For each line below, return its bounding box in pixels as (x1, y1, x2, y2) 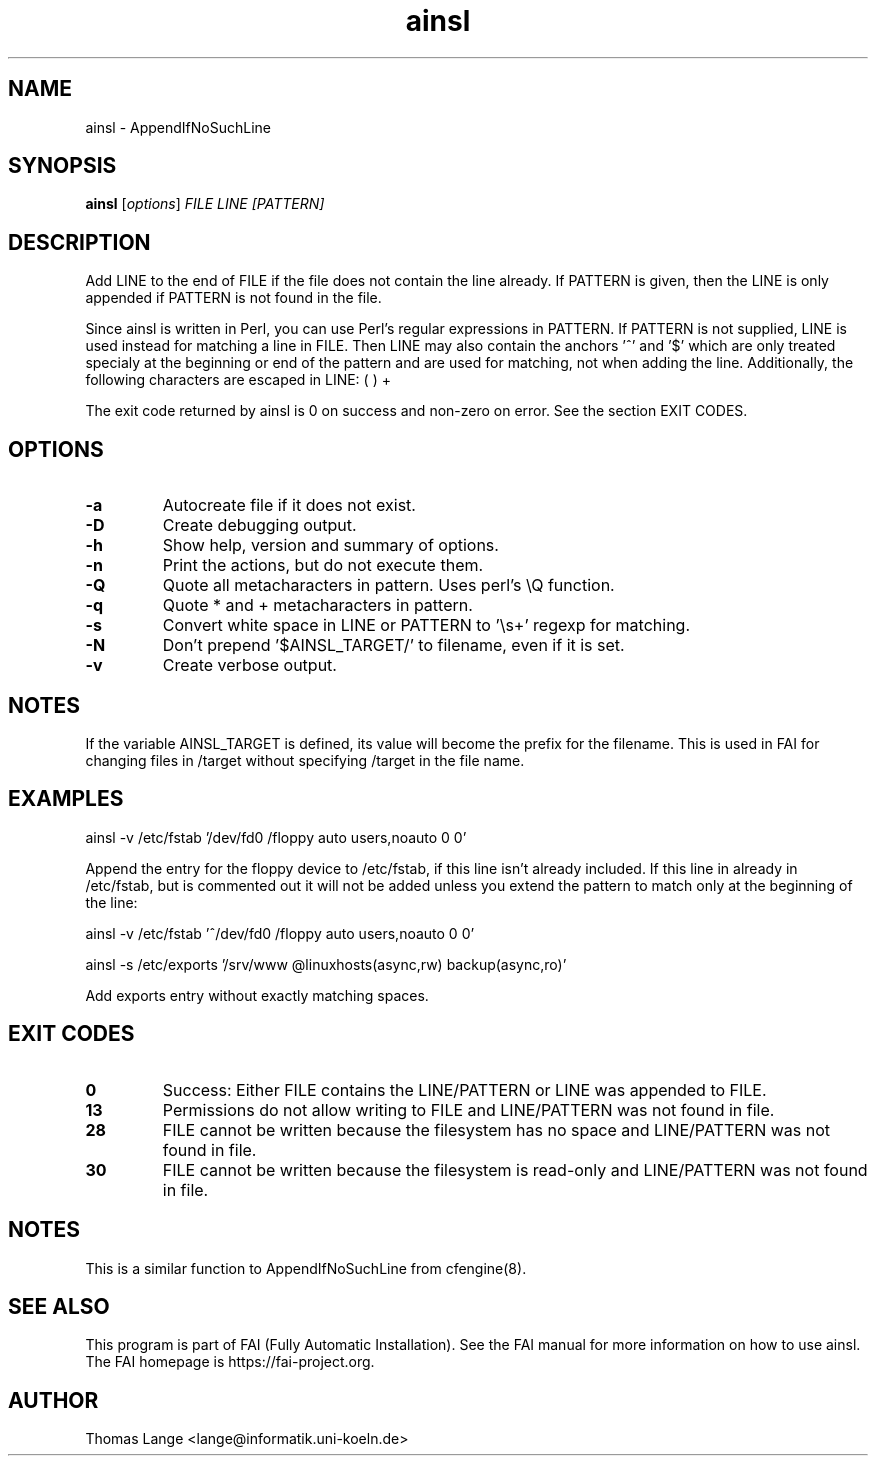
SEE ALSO (8, 1293, 110, 1319)
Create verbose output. (162, 655, 337, 676)
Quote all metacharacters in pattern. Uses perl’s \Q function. (162, 575, 615, 596)
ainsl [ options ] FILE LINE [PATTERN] (85, 195, 325, 213)
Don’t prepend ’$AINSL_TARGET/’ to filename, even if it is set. (162, 635, 625, 656)
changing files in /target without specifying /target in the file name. (85, 751, 525, 769)
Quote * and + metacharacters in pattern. (162, 595, 473, 616)
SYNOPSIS (8, 153, 117, 179)
